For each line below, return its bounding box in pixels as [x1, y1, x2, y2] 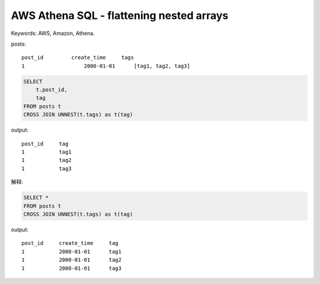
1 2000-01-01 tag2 [21, 257, 121, 263]
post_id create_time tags [21, 54, 135, 61]
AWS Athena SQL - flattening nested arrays [11, 9, 229, 22]
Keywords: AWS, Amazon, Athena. [11, 30, 95, 37]
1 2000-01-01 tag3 [21, 264, 121, 272]
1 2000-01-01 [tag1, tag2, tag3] [21, 62, 191, 69]
